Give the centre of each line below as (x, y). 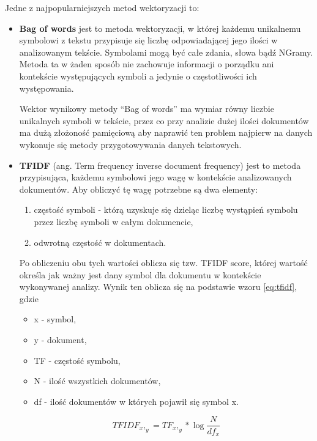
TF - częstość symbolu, (77, 360)
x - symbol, (55, 319)
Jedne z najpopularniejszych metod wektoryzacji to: (102, 7)
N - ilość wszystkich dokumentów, (97, 381)
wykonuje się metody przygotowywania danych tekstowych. (130, 144)
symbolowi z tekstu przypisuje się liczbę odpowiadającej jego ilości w (148, 40)
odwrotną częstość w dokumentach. (100, 242)
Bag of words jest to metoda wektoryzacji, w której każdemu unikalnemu (160, 28)
